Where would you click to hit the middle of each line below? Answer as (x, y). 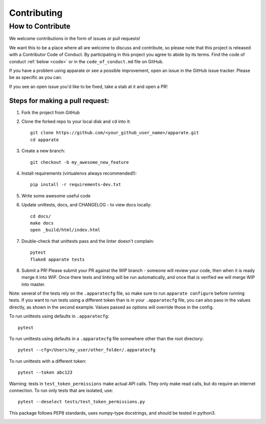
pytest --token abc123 (45, 372)
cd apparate (45, 140)
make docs (42, 223)
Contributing (36, 13)
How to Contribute (40, 26)
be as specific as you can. (36, 77)
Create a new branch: (43, 151)
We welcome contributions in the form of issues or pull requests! (75, 39)
